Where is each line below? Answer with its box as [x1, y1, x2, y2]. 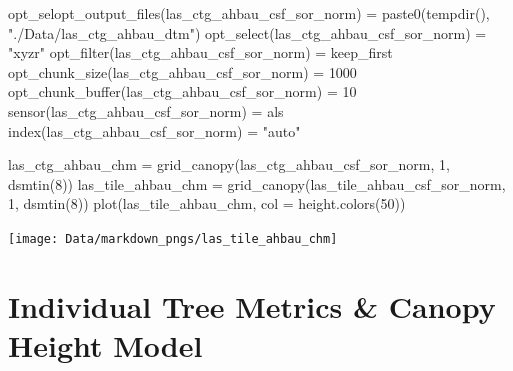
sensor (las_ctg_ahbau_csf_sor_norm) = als [8, 100, 284, 121]
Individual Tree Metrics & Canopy [8, 285, 496, 326]
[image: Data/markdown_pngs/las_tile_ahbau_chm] [8, 231, 338, 246]
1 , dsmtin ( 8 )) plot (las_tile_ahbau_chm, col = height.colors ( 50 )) [8, 193, 406, 214]
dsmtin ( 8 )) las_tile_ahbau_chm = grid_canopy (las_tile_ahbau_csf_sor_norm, [8, 173, 506, 194]
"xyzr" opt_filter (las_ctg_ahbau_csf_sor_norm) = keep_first [8, 42, 393, 63]
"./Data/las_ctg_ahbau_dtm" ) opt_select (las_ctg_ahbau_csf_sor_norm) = [8, 22, 487, 43]
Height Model [8, 324, 203, 365]
